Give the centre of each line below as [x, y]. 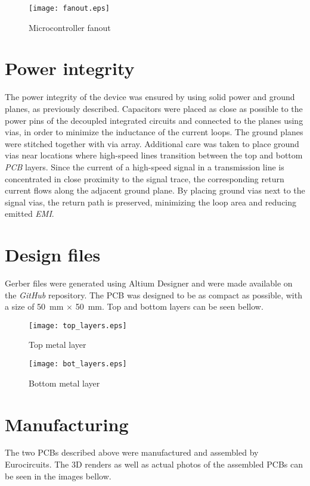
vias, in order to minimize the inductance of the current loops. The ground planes [154, 132]
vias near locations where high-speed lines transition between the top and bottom [154, 155]
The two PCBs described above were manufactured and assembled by [132, 452]
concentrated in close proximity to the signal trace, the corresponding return [145, 178]
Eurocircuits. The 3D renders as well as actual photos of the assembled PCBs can [154, 464]
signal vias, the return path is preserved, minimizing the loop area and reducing [151, 202]
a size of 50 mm [34, 306]
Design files [53, 255]
